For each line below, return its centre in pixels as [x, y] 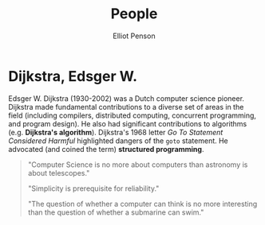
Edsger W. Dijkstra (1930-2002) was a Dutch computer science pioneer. [127, 98]
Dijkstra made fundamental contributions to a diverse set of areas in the [126, 107]
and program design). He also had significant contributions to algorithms [128, 123]
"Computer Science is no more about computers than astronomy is [138, 165]
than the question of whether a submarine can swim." [116, 212]
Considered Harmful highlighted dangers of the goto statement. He [119, 141]
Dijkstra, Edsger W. [73, 76]
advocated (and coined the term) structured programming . [106, 149]
